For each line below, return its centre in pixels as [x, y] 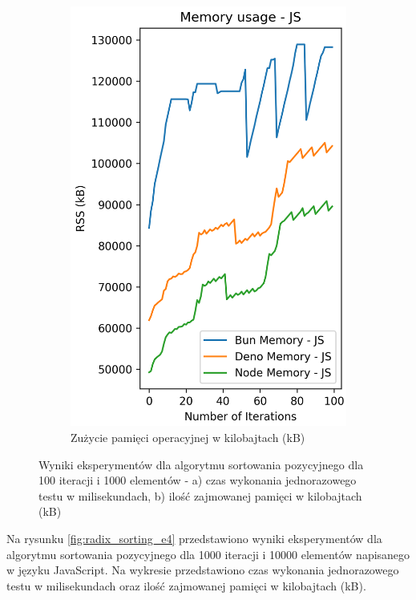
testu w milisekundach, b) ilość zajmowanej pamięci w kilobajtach [200, 495]
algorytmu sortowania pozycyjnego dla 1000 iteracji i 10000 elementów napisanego [208, 554]
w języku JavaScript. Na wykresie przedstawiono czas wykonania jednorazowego [203, 570]
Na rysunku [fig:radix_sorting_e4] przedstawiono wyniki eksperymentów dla [194, 538]
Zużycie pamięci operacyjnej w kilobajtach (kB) [188, 437]
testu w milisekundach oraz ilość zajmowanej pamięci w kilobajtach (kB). [186, 585]
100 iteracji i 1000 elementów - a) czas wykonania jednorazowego [198, 480]
